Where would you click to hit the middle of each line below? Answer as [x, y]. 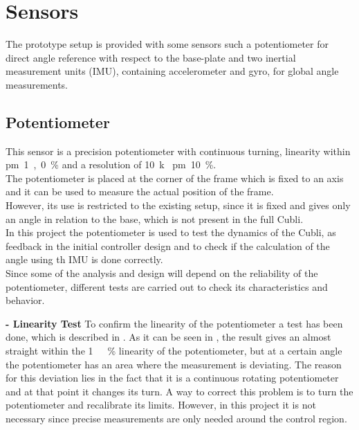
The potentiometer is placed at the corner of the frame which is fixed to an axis [175, 178]
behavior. [25, 300]
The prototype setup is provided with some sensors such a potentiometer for [167, 44]
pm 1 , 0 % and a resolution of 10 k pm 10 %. [111, 164]
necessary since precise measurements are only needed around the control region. [176, 418]
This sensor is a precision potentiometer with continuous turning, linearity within [178, 151]
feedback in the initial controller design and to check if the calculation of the [168, 245]
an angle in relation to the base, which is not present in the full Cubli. [155, 218]
